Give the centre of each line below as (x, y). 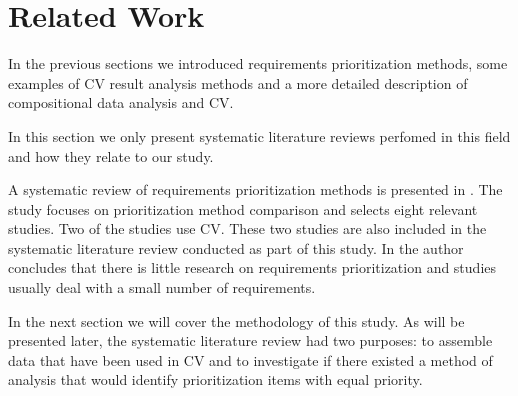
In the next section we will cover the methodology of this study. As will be (236, 320)
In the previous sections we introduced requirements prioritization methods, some (258, 63)
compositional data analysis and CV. (121, 102)
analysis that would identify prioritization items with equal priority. (215, 379)
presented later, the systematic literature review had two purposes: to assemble (250, 340)
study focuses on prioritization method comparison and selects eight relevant (243, 208)
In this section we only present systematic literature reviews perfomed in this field (259, 135)
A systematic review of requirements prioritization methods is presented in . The (255, 189)
